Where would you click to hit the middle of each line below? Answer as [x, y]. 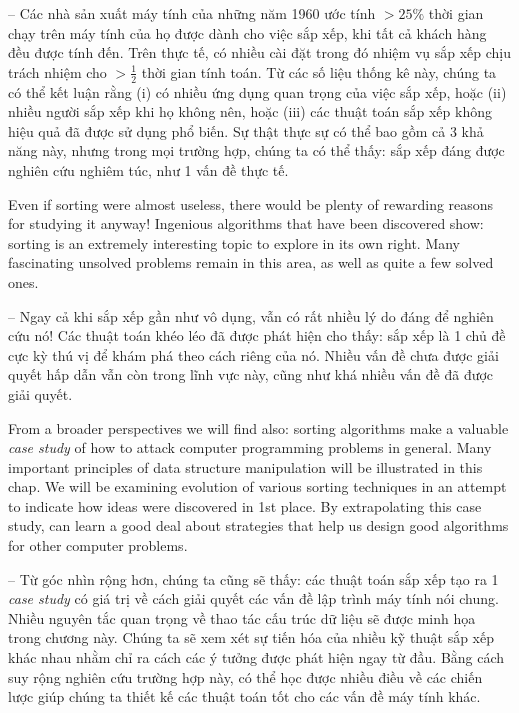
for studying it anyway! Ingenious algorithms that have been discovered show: [246, 223]
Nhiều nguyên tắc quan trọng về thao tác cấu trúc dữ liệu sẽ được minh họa [242, 617]
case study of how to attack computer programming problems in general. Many [250, 447]
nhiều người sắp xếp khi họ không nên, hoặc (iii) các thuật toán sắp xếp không [250, 111]
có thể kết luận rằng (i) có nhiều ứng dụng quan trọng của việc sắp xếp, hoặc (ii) [257, 91]
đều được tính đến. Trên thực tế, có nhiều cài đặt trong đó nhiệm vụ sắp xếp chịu [260, 52]
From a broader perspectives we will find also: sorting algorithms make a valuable [258, 427]
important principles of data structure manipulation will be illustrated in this [245, 466]
